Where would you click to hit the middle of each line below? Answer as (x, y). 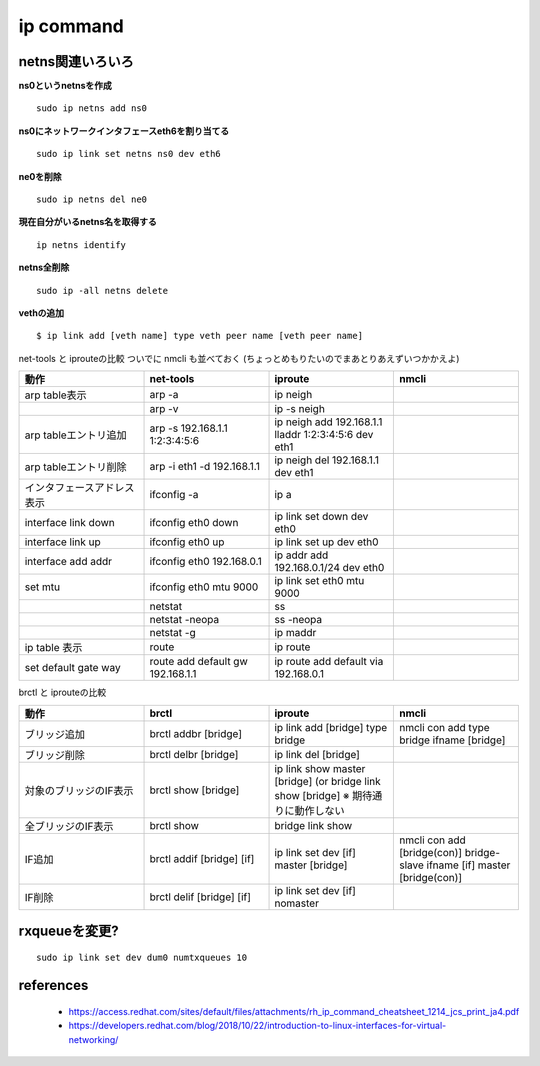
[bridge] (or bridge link (328, 781)
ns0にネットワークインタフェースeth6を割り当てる (124, 131)
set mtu (42, 587)
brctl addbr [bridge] (195, 733)
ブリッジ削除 (54, 755)
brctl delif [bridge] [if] (200, 897)
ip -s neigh (299, 409)
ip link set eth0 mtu (319, 581)
